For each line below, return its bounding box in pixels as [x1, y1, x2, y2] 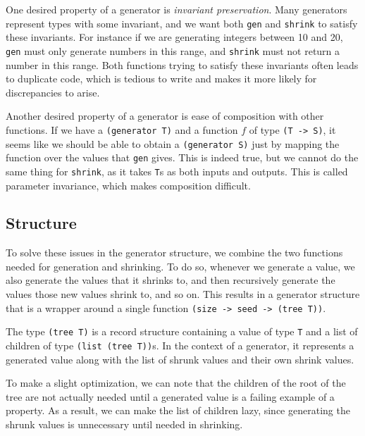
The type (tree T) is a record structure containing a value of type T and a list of [6, 324, 358, 339]
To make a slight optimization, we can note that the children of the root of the [6, 375, 346, 390]
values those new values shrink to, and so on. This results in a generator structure [6, 287, 360, 301]
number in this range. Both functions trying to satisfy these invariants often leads [6, 57, 359, 72]
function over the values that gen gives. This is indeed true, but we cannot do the [6, 150, 359, 165]
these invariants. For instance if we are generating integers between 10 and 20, [6, 30, 343, 44]
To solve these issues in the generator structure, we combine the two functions [6, 245, 343, 260]
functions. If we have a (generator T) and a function [6, 122, 238, 137]
